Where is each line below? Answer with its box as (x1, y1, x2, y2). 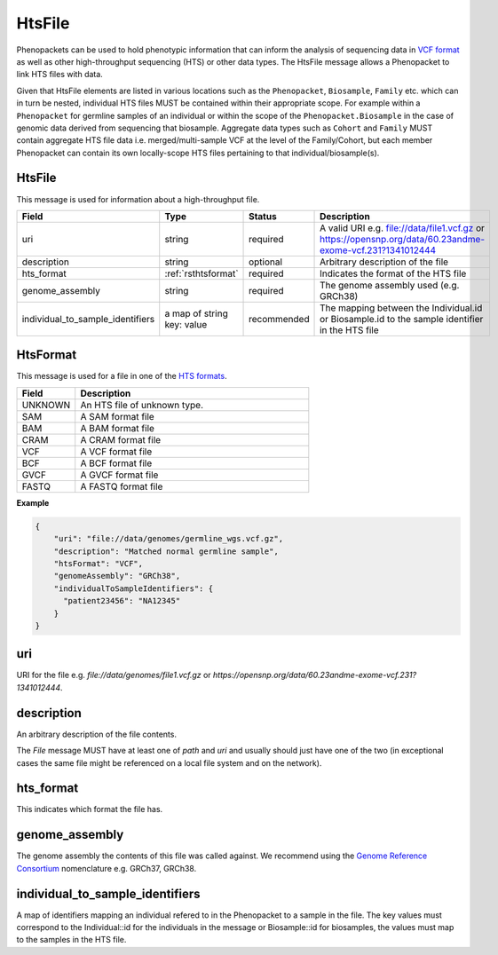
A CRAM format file (80, 433, 162, 446)
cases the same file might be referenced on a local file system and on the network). (16, 757, 322, 768)
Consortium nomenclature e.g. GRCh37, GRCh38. (16, 863, 197, 873)
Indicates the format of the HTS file (320, 267, 467, 280)
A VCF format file (80, 445, 153, 457)
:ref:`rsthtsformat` (164, 267, 239, 280)
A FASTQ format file (80, 480, 163, 493)
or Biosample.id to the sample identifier (320, 312, 484, 325)
